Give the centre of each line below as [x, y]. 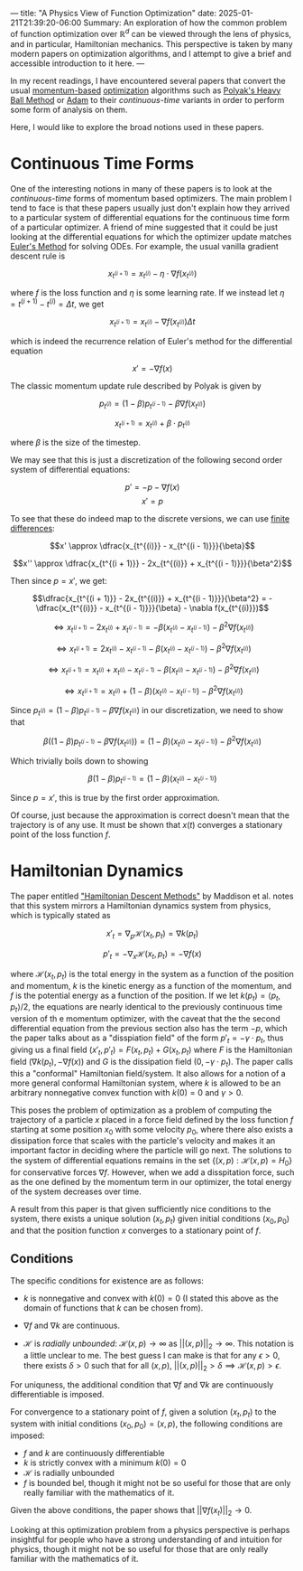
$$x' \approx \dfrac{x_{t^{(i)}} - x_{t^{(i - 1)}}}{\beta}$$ [152, 546]
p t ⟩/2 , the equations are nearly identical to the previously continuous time [147, 1008]
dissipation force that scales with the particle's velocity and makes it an [143, 1141]
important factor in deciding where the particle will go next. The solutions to [151, 1151]
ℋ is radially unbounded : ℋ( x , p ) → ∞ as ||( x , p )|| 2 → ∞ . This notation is [158, 1344]
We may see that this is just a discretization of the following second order [147, 460]
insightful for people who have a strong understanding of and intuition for [147, 1539]
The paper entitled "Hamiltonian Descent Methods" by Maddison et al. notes [152, 896]
